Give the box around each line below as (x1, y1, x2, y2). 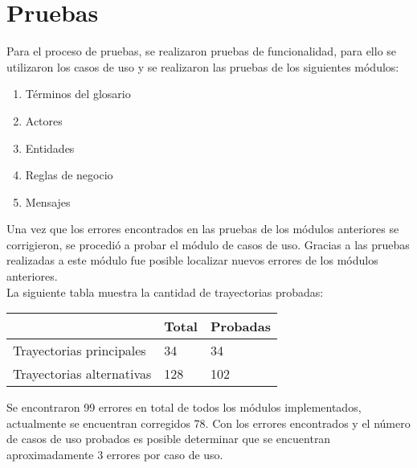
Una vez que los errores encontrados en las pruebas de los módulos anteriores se (6, 220, 399, 237)
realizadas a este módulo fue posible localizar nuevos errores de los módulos (6, 252, 378, 269)
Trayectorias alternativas (13, 364, 152, 384)
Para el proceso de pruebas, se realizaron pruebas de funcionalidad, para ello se (6, 43, 397, 60)
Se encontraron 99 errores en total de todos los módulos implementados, (6, 399, 362, 416)
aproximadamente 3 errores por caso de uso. (6, 446, 223, 463)
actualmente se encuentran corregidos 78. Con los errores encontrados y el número (6, 414, 411, 431)
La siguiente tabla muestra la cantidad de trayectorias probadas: (6, 283, 324, 300)
